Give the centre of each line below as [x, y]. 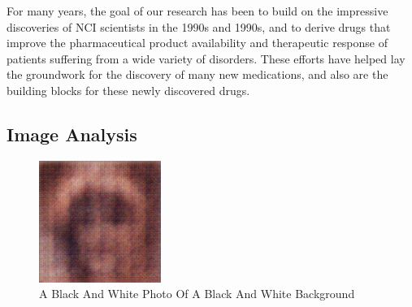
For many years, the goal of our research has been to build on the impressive [197, 11]
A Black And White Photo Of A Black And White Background [197, 294]
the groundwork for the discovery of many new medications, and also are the [197, 74]
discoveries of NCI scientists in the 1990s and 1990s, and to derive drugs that [199, 26]
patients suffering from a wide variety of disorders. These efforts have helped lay [206, 58]
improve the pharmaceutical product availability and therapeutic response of [197, 43]
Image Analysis [72, 134]
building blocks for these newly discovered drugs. [128, 90]
